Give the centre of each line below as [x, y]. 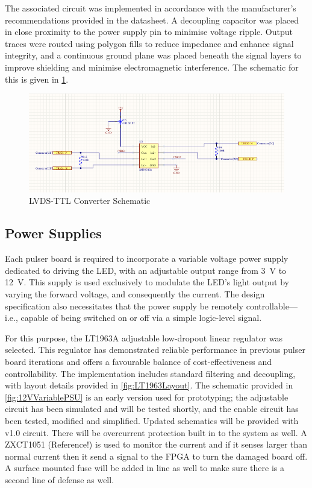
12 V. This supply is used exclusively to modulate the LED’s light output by [147, 282]
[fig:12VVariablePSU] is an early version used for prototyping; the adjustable [147, 397]
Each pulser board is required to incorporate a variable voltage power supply [147, 258]
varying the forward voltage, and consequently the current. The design [135, 293]
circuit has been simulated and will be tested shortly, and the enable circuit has [152, 409]
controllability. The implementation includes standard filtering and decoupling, [150, 373]
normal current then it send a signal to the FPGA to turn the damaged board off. [156, 456]
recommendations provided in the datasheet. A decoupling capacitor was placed [152, 20]
